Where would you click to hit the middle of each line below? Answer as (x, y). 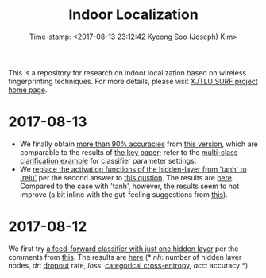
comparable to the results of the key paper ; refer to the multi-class (129, 152)
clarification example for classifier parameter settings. (108, 160)
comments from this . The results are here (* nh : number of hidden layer (125, 257)
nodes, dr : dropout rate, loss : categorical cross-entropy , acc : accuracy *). (129, 265)
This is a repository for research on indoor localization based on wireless (127, 72)
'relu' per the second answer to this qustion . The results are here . (127, 177)
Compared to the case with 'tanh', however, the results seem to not (129, 186)
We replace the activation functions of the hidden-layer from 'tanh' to (133, 169)
